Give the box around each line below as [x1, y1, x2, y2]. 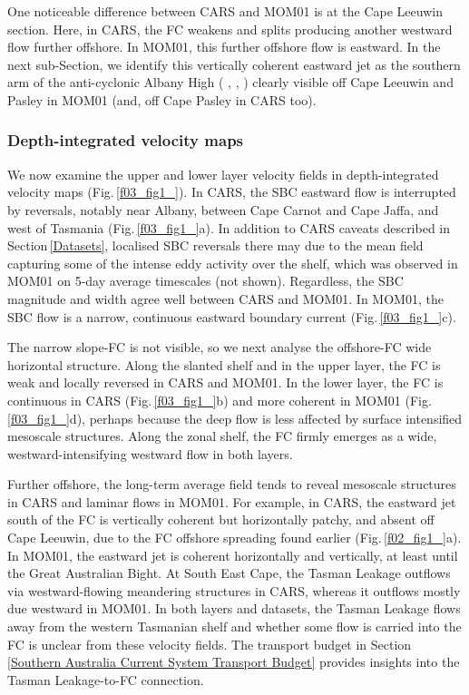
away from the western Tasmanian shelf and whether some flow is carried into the [7, 617, 462, 636]
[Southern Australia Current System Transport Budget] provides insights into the [7, 652, 460, 671]
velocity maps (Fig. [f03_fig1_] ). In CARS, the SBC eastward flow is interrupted [7, 182, 456, 201]
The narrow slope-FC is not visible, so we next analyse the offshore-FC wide [7, 338, 432, 357]
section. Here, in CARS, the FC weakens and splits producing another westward [7, 19, 453, 38]
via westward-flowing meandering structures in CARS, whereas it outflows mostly [7, 581, 461, 600]
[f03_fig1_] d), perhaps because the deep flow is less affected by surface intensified [7, 408, 463, 427]
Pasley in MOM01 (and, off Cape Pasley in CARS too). [7, 90, 317, 109]
